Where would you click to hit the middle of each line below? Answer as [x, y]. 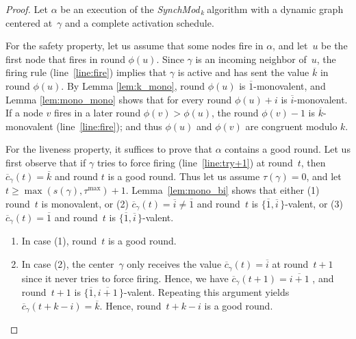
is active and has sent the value [243, 72]
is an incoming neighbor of [251, 59]
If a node [24, 113]
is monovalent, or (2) [85, 203]
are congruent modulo [291, 126]
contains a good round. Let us [288, 149]
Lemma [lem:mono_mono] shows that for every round [119, 99]
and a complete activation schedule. [140, 22]
